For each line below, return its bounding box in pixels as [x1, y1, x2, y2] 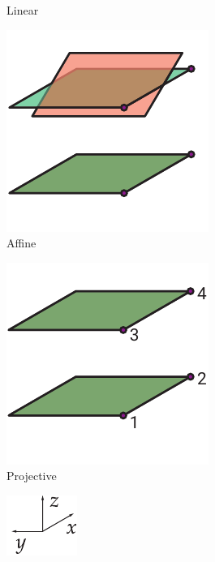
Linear [6, 2, 39, 18]
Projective [6, 467, 57, 484]
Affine [6, 234, 37, 251]
